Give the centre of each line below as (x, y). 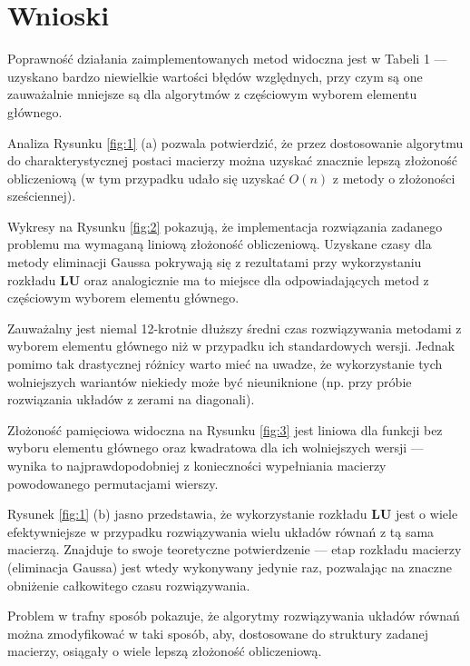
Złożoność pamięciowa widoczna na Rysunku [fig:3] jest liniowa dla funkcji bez (225, 429)
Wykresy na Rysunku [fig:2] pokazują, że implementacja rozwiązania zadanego (225, 226)
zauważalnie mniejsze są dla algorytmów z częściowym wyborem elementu (212, 94)
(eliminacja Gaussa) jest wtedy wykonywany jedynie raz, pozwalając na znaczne (230, 567)
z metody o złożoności (394, 178)
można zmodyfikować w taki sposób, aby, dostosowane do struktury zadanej (218, 633)
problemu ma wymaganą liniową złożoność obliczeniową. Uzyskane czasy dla (220, 244)
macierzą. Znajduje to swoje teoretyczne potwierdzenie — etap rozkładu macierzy (235, 549)
